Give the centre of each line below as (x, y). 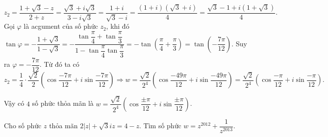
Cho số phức (23, 126)
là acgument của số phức (61, 26)
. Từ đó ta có (59, 64)
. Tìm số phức (160, 126)
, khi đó (118, 26)
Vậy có (14, 103)
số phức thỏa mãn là (63, 103)
